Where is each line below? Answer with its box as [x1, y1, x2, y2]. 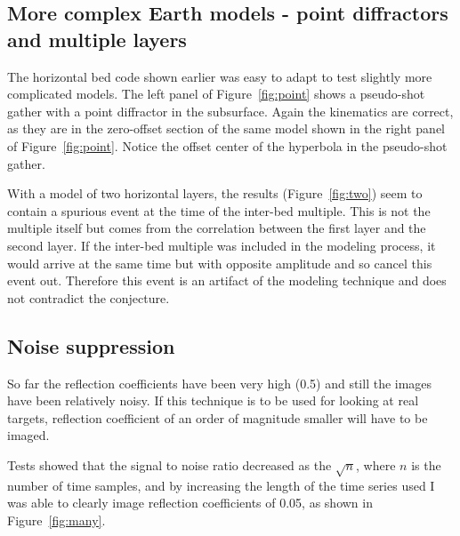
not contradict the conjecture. [7, 288, 170, 307]
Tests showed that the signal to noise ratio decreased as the [7, 455, 332, 474]
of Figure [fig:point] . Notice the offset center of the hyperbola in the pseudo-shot [7, 136, 448, 155]
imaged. [7, 426, 50, 444]
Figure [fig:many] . [7, 510, 106, 529]
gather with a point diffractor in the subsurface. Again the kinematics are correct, [7, 101, 454, 120]
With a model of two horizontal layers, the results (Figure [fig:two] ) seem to [7, 184, 423, 203]
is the [411, 455, 441, 474]
